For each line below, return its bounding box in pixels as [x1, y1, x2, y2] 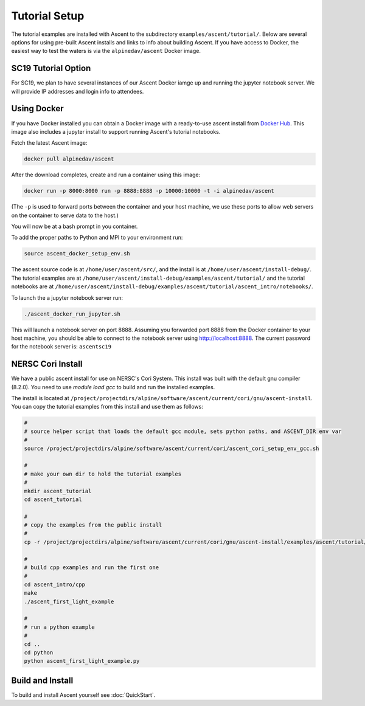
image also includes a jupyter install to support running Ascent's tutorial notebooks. [11, 128, 221, 135]
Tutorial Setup [11, 9, 85, 22]
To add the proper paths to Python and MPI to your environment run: [11, 234, 183, 241]
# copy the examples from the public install [24, 522, 162, 528]
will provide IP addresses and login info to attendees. [11, 88, 144, 95]
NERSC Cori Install [11, 359, 83, 369]
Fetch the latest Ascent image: [11, 139, 88, 147]
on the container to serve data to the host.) [11, 212, 119, 219]
